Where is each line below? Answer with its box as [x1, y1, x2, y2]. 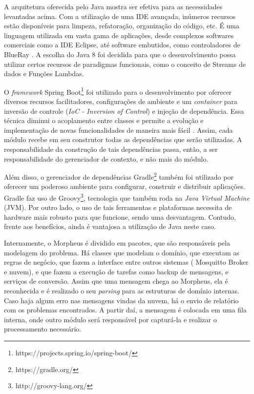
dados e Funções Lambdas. [4, 68, 84, 79]
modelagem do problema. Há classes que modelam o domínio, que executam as [4, 247, 239, 257]
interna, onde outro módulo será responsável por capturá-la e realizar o [4, 314, 217, 324]
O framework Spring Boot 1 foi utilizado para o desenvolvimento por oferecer [4, 85, 232, 97]
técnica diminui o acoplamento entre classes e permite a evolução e [4, 115, 204, 125]
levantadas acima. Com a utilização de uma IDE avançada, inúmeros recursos [4, 11, 236, 21]
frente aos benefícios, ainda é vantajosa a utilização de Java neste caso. [4, 221, 216, 231]
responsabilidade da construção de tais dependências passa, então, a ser [4, 144, 218, 154]
